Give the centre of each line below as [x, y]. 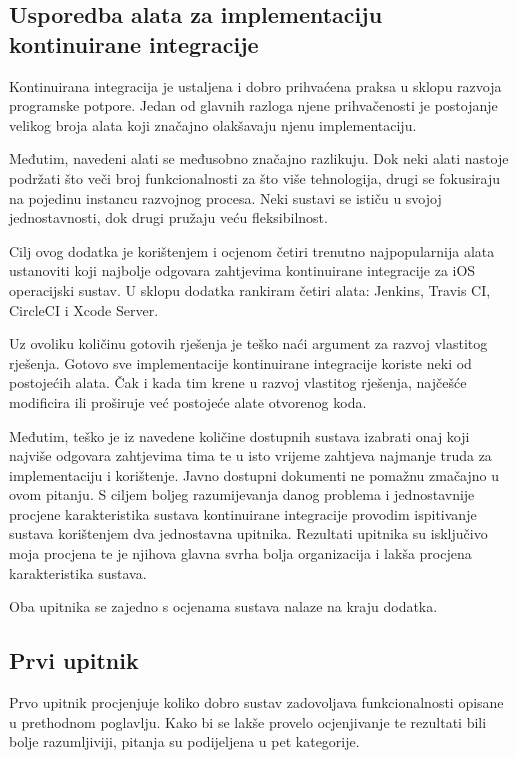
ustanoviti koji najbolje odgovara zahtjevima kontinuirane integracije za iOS [242, 270]
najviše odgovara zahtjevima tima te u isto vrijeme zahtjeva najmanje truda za [250, 455]
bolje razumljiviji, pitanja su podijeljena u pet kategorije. [184, 741]
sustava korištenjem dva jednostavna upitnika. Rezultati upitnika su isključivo [248, 533]
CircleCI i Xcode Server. [84, 309]
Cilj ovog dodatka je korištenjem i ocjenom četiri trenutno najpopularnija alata [252, 250]
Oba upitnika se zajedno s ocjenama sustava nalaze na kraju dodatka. [223, 606]
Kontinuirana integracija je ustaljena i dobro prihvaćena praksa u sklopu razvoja [255, 85]
